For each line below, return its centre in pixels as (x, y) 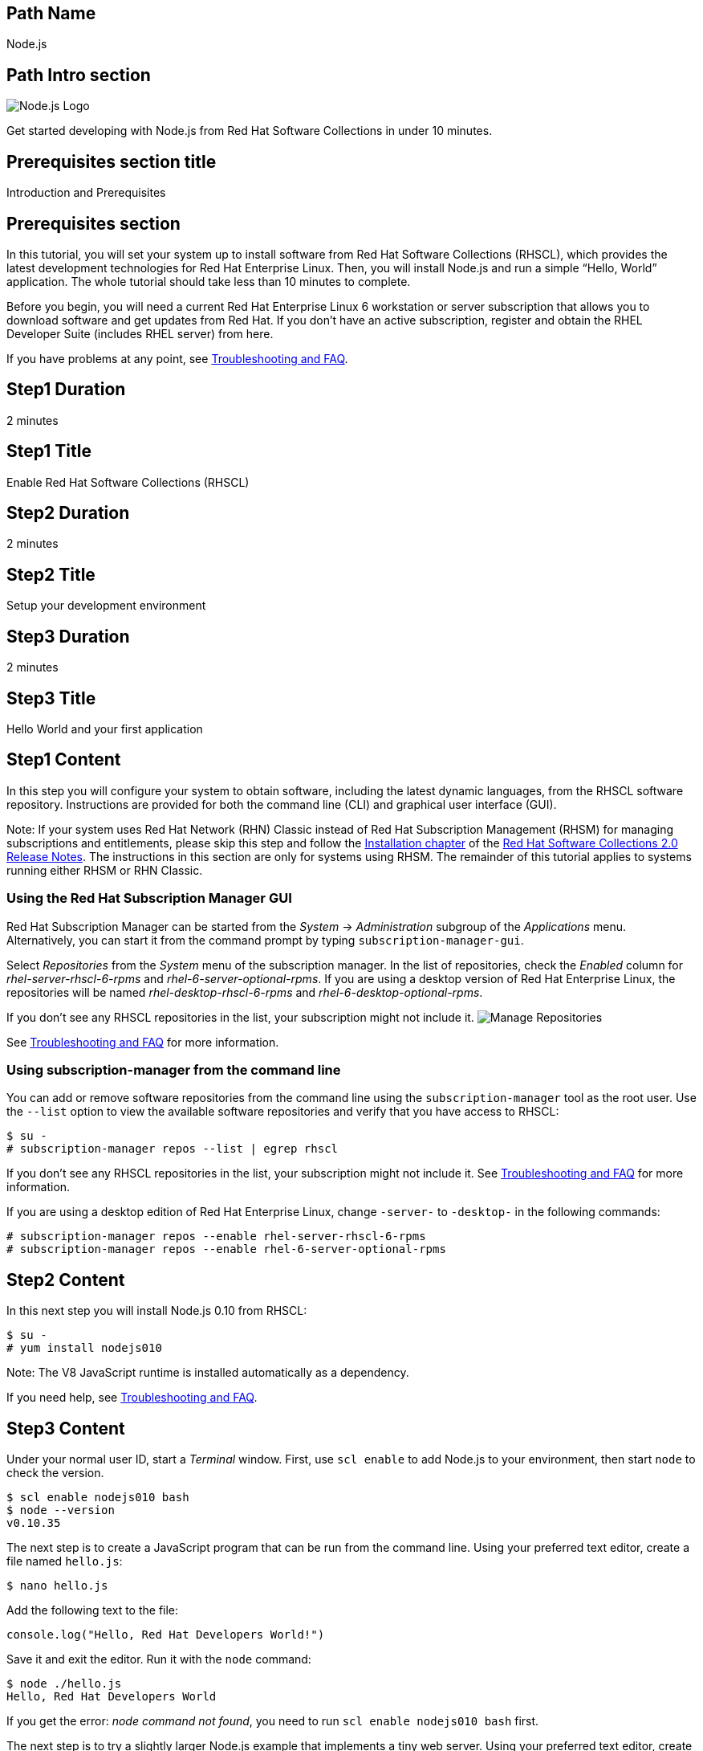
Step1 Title (49, 451)
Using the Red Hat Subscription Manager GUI (149, 898)
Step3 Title (51, 698)
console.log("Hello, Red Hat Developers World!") (166, 1635)
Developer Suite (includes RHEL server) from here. (140, 333)
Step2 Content (66, 1280)
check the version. (55, 1473)
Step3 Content (66, 1428)
